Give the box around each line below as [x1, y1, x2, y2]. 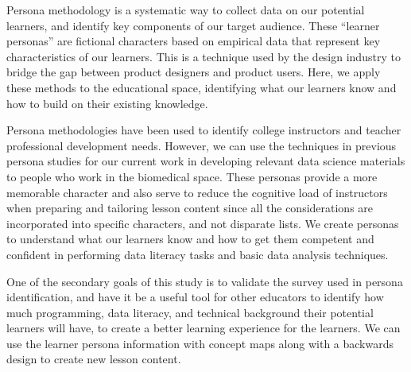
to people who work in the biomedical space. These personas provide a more [6, 168, 378, 184]
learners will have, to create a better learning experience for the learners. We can [6, 320, 401, 336]
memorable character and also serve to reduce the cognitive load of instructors [6, 184, 388, 200]
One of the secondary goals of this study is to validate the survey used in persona [6, 273, 403, 289]
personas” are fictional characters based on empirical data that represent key [6, 33, 381, 49]
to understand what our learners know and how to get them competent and [6, 231, 374, 247]
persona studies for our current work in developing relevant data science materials [6, 153, 405, 169]
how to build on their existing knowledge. [6, 95, 208, 111]
